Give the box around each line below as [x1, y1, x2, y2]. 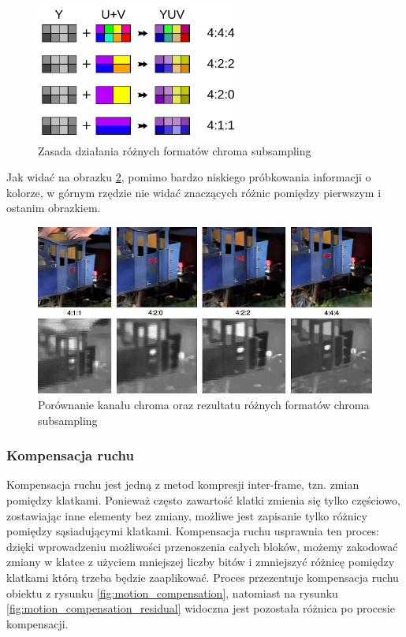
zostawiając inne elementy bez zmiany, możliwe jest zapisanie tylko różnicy [6, 507, 367, 523]
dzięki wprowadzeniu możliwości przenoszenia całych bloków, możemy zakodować [6, 538, 398, 554]
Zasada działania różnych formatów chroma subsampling [38, 142, 311, 158]
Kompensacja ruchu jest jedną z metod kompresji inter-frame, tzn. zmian [6, 476, 359, 493]
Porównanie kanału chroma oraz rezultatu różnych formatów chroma [38, 396, 370, 412]
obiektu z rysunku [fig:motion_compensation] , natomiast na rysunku [6, 584, 338, 601]
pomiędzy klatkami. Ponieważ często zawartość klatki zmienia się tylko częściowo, [6, 491, 400, 508]
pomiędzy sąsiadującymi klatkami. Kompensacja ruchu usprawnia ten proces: [6, 523, 380, 539]
